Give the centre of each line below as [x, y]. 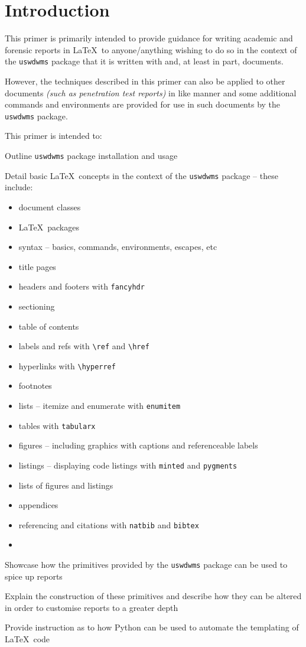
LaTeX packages [49, 227]
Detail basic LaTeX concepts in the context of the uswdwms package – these [141, 175]
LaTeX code [27, 639]
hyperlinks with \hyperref [67, 365]
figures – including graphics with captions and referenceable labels [138, 445]
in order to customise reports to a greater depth [92, 607]
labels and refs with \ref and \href [84, 346]
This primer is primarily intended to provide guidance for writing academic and [149, 38]
